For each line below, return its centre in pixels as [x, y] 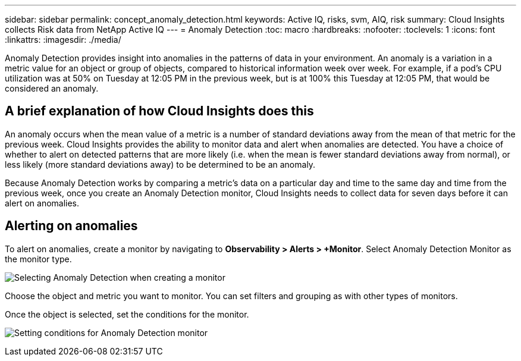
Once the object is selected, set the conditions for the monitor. [127, 314]
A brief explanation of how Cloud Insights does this [159, 111]
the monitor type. [38, 259]
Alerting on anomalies [71, 226]
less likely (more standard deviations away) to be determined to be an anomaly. [160, 164]
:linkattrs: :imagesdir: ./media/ [63, 40]
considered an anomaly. [52, 88]
